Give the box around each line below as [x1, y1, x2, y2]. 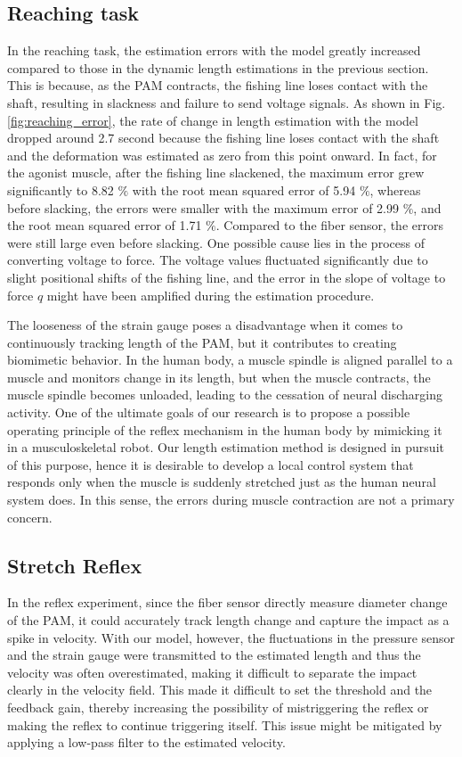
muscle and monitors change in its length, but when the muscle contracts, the [7, 367, 431, 386]
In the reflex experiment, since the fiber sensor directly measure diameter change [7, 593, 448, 612]
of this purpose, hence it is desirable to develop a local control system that [7, 455, 414, 473]
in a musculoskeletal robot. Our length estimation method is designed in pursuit [7, 438, 444, 457]
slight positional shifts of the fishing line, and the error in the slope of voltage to [7, 267, 446, 286]
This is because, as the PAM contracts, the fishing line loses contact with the [7, 76, 428, 95]
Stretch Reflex [7, 551, 142, 579]
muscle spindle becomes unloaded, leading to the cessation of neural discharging [7, 385, 442, 404]
